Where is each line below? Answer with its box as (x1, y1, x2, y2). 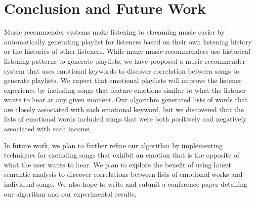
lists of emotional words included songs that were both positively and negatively (4, 114, 247, 124)
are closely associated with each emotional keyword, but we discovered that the (4, 104, 244, 114)
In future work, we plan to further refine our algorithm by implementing (4, 140, 223, 150)
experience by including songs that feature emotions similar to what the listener (4, 84, 246, 95)
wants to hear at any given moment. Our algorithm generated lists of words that (4, 94, 248, 105)
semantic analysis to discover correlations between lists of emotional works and (4, 169, 243, 179)
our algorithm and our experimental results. (4, 188, 137, 199)
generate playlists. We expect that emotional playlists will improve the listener (4, 75, 242, 85)
